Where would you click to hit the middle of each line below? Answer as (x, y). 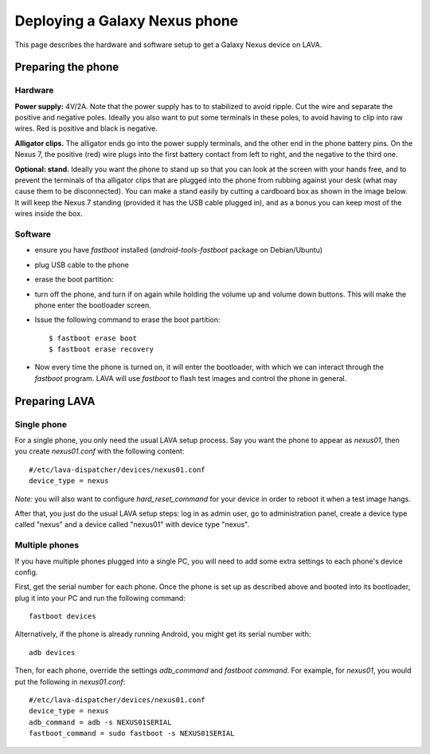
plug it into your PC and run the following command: (100, 598)
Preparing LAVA (55, 401)
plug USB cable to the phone (82, 265)
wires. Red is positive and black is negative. (86, 128)
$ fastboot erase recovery (102, 350)
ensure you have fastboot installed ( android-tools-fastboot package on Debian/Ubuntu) (178, 250)
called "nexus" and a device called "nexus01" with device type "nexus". (132, 524)
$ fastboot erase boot (93, 338)
